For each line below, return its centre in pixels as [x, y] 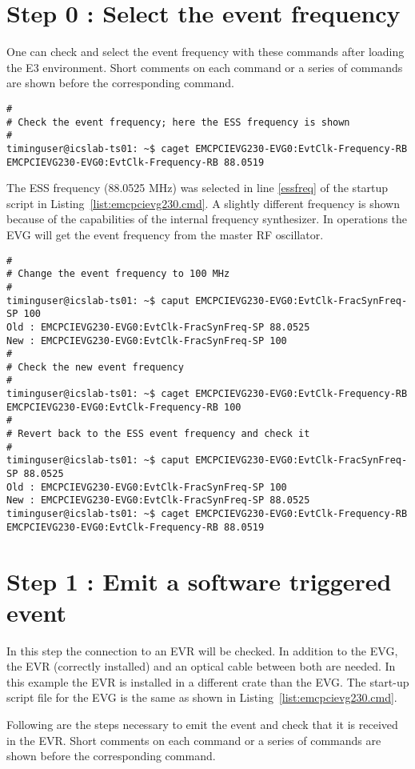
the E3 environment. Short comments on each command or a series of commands [205, 67]
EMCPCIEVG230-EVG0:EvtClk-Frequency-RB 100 [124, 407]
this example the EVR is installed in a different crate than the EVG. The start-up [208, 681]
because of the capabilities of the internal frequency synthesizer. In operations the [207, 219]
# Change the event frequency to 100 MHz [118, 274]
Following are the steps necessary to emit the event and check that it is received [202, 725]
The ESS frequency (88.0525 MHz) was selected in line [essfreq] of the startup [198, 188]
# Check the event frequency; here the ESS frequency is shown [178, 122]
